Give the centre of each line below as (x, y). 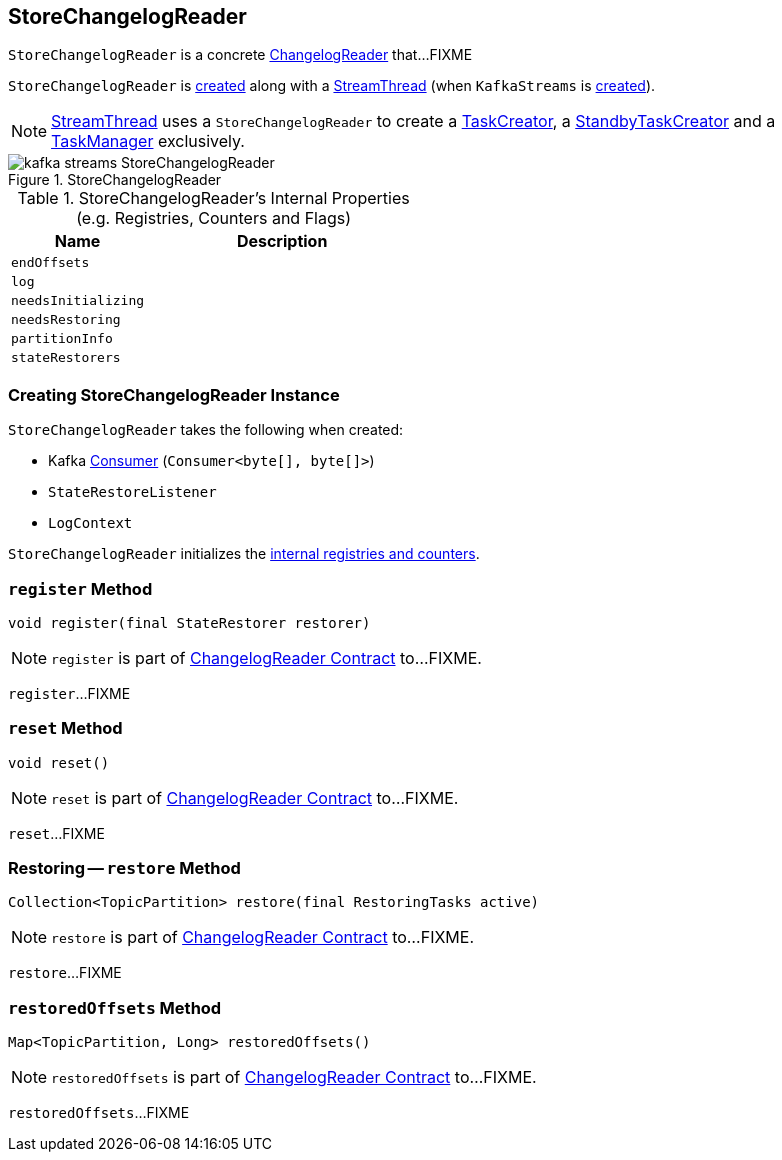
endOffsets (50, 263)
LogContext (90, 523)
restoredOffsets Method (115, 1007)
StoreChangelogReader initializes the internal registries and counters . (244, 554)
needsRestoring (66, 320)
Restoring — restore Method (124, 868)
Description (282, 241)
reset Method (65, 728)
